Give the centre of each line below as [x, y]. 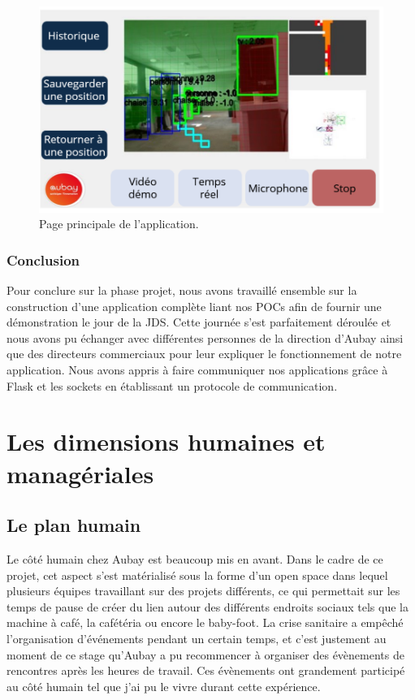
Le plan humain [74, 525]
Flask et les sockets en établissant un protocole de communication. [172, 385]
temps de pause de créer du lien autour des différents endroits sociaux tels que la [207, 606]
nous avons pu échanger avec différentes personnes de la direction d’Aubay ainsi [205, 337]
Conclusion [43, 259]
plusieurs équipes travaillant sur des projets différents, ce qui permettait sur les [203, 591]
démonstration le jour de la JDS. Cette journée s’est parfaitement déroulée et [199, 322]
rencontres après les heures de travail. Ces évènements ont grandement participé [206, 670]
